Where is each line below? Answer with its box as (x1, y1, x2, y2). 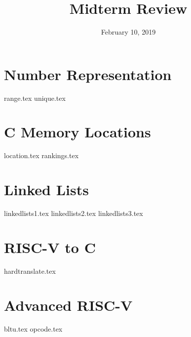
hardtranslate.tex (4, 265, 56, 276)
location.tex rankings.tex (4, 150, 79, 161)
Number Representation (4, 64, 172, 84)
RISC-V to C (4, 237, 96, 257)
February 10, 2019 (101, 27, 156, 37)
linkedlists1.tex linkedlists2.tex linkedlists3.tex (4, 208, 143, 218)
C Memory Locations (4, 122, 151, 142)
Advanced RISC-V (4, 295, 133, 315)
